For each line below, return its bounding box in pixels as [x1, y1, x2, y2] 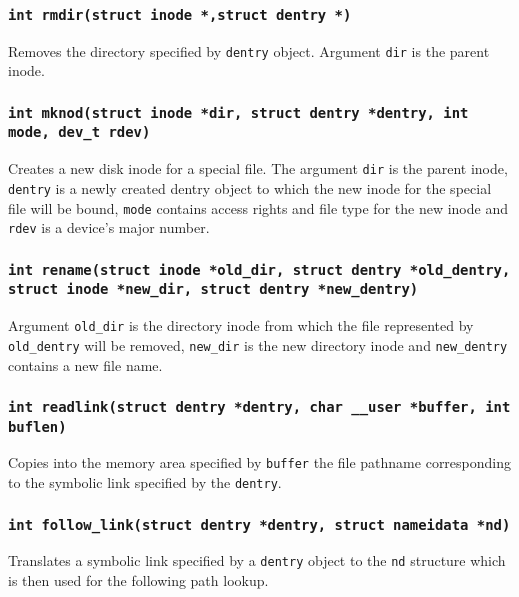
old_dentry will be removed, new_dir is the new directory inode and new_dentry [8, 334, 508, 355]
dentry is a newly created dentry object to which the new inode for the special [8, 177, 492, 198]
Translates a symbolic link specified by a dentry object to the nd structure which [8, 550, 506, 571]
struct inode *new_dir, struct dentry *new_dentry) [8, 281, 419, 298]
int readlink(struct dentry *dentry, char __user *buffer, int [8, 399, 511, 416]
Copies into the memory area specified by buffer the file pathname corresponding [8, 452, 512, 473]
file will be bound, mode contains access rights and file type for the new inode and [8, 197, 508, 218]
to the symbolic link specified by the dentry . [8, 472, 282, 493]
